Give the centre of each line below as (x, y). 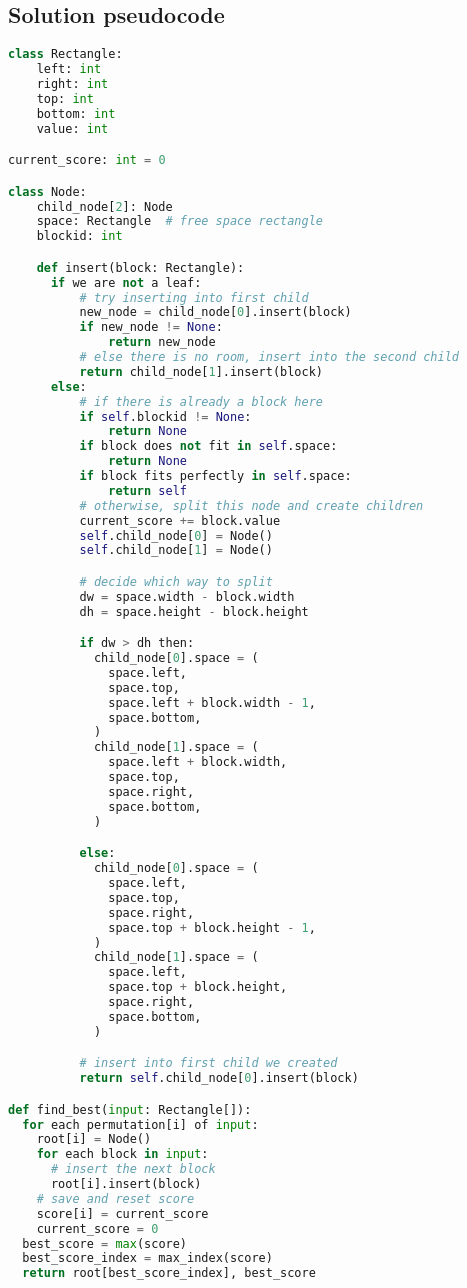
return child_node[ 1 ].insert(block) (201, 371)
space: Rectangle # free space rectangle (179, 221)
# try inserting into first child (194, 297)
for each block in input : (122, 1154)
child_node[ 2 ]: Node (104, 206)
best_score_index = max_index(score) (147, 1258)
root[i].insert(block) (126, 1184)
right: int (72, 83)
